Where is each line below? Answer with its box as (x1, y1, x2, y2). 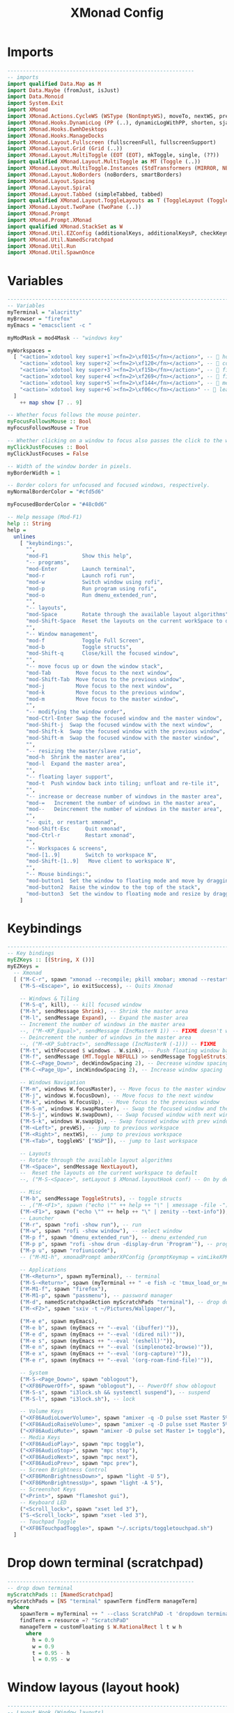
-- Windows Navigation (19, 1079, 86, 1086)
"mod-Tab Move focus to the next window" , (25, 669, 173, 676)
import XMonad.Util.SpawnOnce (7, 249, 95, 256)
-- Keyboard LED (19, 1499, 68, 1506)
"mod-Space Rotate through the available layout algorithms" (25, 611, 229, 618)
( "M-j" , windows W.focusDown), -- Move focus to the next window (19, 1092, 214, 1099)
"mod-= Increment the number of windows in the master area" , (25, 799, 217, 806)
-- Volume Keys (19, 1408, 64, 1415)
